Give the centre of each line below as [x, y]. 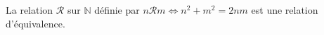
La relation [30, 10]
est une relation [285, 10]
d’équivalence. [35, 23]
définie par [117, 10]
